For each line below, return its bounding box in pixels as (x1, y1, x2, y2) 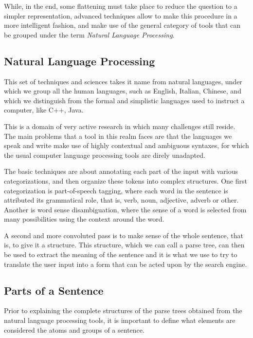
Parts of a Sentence (4, 282, 104, 298)
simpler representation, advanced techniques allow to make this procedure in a (4, 10, 237, 20)
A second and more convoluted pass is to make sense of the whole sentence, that (4, 230, 244, 240)
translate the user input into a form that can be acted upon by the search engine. (4, 259, 247, 269)
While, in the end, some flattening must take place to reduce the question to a (4, 1, 237, 11)
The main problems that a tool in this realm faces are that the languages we (4, 131, 232, 141)
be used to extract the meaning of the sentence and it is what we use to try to (4, 249, 237, 260)
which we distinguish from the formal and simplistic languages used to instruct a (4, 95, 245, 105)
